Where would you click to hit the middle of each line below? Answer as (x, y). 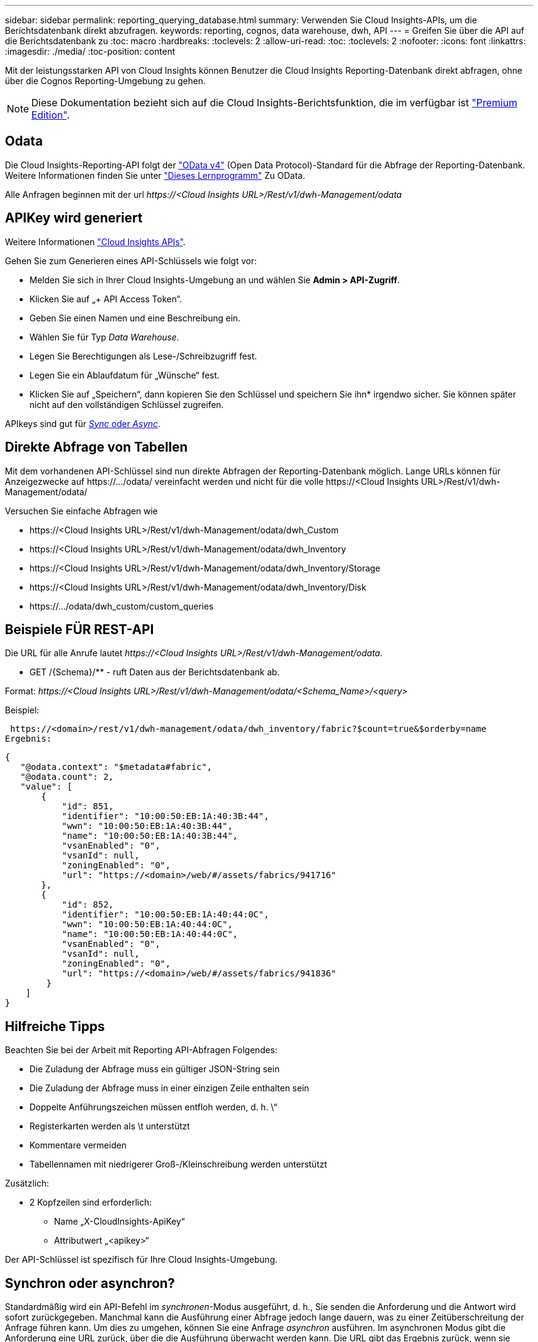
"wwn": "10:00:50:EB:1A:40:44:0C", (147, 924)
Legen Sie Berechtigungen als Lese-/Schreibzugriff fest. (143, 356)
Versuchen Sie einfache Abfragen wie (81, 511)
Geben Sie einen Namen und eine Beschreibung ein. (135, 318)
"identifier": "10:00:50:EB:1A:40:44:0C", (165, 915)
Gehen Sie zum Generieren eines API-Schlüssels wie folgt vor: (131, 261)
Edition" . (51, 115)
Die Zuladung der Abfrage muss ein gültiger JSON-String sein (155, 1069)
